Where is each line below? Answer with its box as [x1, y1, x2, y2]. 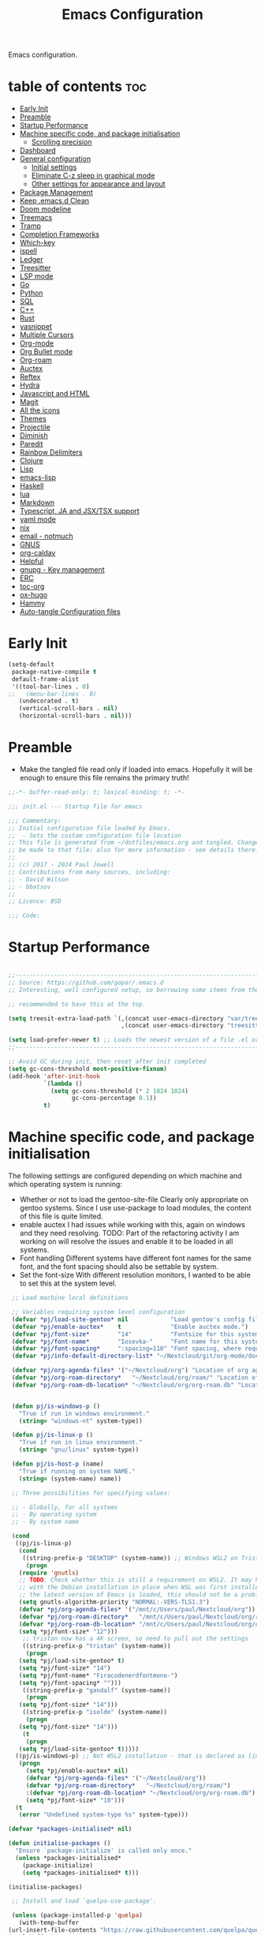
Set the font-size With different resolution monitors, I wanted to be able [19, 1271, 251, 1280]
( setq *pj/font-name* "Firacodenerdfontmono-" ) [18, 1671, 178, 1679]
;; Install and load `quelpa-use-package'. [11, 1897, 157, 1905]
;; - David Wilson [8, 875, 69, 883]
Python [19, 288, 43, 298]
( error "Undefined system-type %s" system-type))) [18, 1811, 189, 1819]
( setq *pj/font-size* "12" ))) [18, 1627, 118, 1635]
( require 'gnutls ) [18, 1569, 80, 1577]
